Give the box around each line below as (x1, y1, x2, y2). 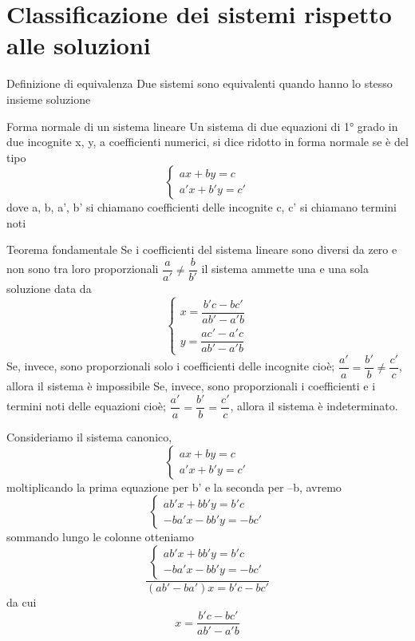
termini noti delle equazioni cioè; (6, 398, 166, 414)
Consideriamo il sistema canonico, (6, 429, 172, 445)
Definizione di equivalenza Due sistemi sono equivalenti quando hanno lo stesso (6, 75, 393, 92)
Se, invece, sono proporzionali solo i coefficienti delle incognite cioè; (6, 358, 335, 374)
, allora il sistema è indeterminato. (230, 398, 398, 414)
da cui (6, 593, 37, 610)
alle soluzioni (6, 29, 151, 61)
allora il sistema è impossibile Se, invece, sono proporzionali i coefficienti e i (6, 378, 376, 394)
